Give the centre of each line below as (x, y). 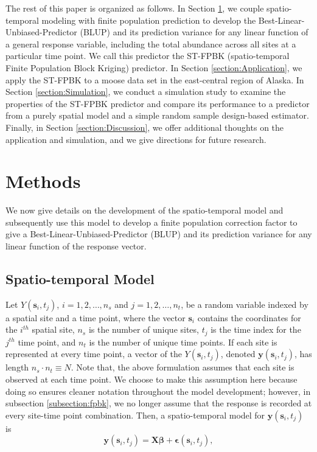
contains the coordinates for (249, 317)
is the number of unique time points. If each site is (183, 342)
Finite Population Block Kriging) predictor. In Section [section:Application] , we (154, 67)
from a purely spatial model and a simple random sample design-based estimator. (157, 115)
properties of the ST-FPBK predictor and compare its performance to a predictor (158, 103)
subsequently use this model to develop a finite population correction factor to (152, 222)
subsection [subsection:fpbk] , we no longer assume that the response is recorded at (159, 403)
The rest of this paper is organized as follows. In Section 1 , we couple (135, 8)
